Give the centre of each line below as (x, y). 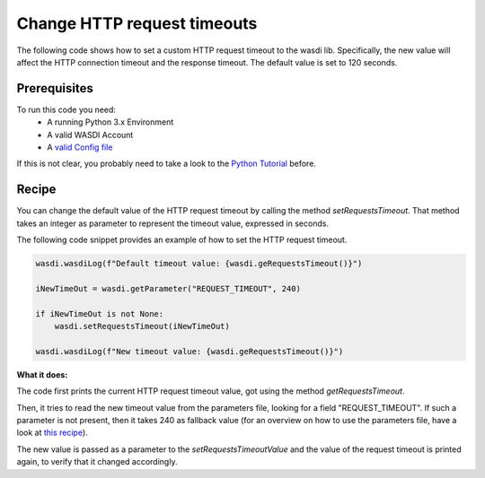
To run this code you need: (66, 109)
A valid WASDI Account (90, 135)
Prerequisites (55, 88)
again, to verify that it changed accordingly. (97, 462)
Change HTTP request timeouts (137, 23)
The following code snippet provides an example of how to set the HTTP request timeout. (182, 240)
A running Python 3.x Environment (110, 122)
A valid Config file (80, 147)
